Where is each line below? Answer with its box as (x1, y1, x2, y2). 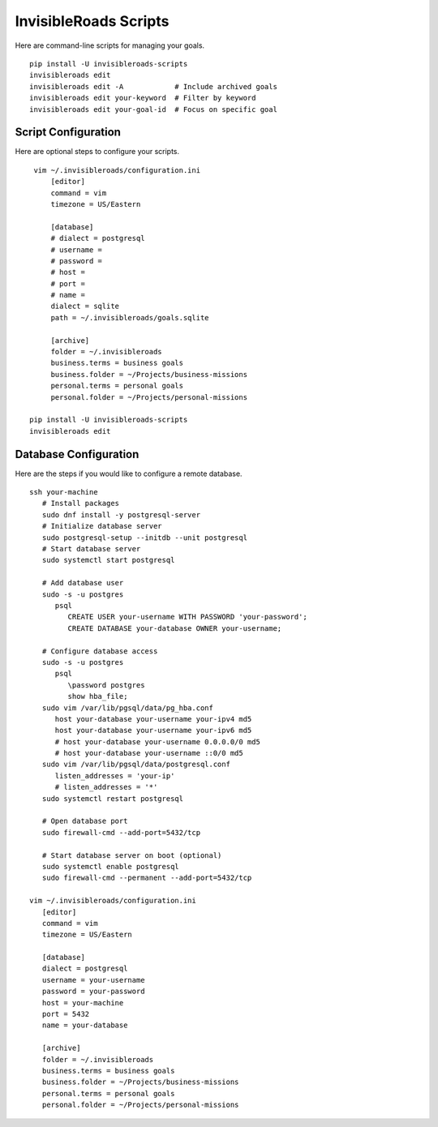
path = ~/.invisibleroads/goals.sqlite (50, 313, 210, 322)
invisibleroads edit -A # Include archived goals (29, 82, 277, 91)
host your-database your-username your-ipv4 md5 (54, 714, 252, 723)
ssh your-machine (29, 487, 98, 497)
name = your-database (41, 1021, 128, 1030)
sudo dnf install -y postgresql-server (41, 510, 201, 519)
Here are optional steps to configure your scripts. (15, 147, 180, 156)
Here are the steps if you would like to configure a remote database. (15, 469, 243, 478)
